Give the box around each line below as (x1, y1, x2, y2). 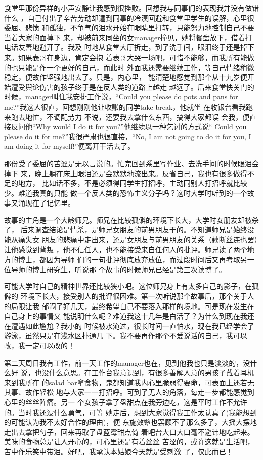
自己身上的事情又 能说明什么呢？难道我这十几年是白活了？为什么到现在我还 (4, 311, 254, 321)
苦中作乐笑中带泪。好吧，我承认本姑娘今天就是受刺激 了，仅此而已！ (4, 446, 233, 456)
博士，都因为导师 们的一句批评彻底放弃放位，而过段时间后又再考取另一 (18, 254, 254, 265)
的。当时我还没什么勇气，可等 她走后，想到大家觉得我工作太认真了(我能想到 (4, 406, 257, 417)
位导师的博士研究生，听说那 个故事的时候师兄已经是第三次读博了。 (4, 264, 226, 274)
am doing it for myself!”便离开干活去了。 (4, 141, 135, 151)
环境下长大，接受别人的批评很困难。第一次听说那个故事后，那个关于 (20, 291, 247, 301)
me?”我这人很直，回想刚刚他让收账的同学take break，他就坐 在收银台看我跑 (4, 101, 253, 112)
